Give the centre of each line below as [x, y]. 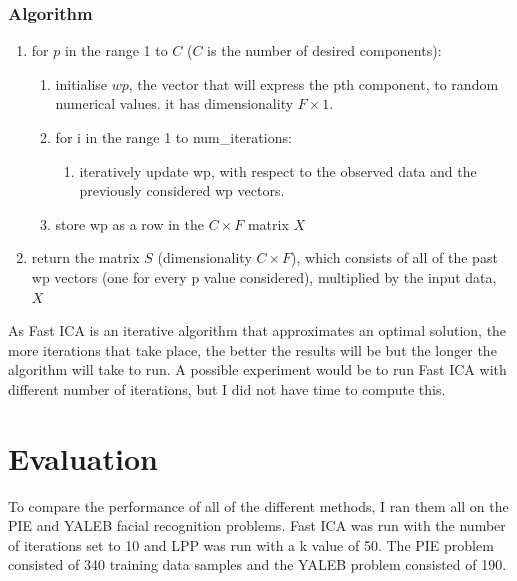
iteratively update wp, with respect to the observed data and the [278, 170]
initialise [81, 83]
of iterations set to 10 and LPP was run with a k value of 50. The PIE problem [251, 544]
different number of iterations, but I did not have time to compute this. [227, 388]
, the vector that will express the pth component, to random [313, 83]
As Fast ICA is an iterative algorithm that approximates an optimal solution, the [257, 330]
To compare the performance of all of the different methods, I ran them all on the [258, 505]
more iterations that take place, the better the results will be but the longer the [252, 349]
